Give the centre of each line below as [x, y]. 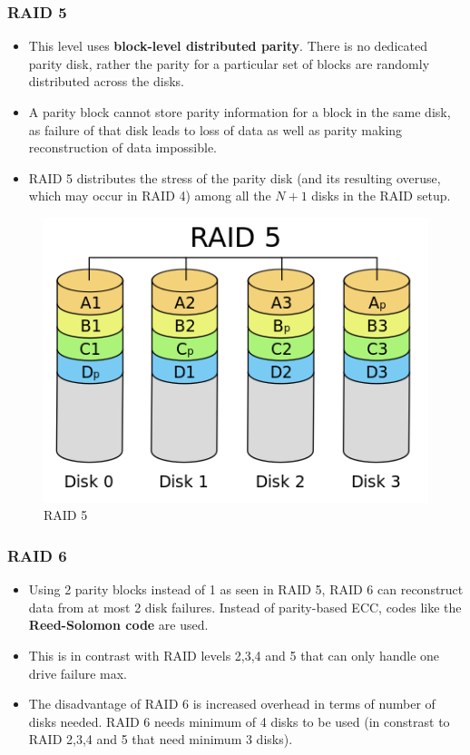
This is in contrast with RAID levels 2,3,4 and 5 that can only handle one [234, 655]
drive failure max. [78, 673]
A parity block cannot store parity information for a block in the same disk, [240, 112]
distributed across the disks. [106, 81]
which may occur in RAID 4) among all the [150, 196]
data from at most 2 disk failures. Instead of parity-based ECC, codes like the [245, 607]
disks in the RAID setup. [381, 196]
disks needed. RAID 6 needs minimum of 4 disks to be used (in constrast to [239, 721]
